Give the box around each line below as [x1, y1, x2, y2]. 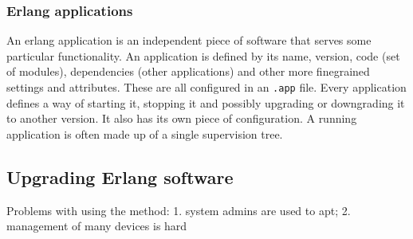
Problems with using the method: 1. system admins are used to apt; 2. [6, 202, 351, 218]
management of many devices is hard [6, 217, 187, 234]
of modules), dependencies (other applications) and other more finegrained [6, 63, 370, 80]
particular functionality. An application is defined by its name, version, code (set [6, 47, 400, 64]
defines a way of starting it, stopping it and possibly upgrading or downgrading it [6, 94, 405, 111]
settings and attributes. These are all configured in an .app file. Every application [6, 79, 407, 95]
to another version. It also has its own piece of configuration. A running [6, 110, 357, 127]
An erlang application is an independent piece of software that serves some [6, 32, 372, 49]
